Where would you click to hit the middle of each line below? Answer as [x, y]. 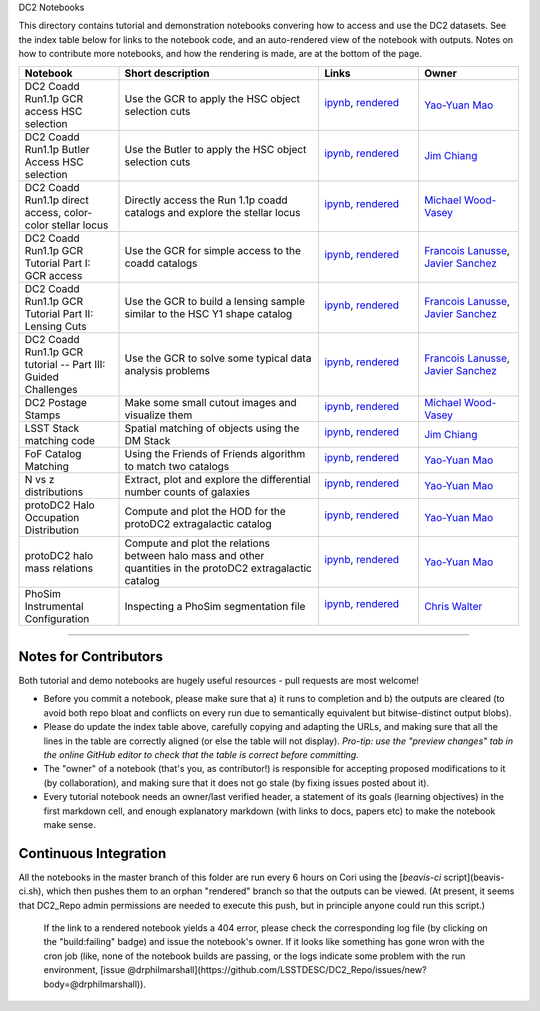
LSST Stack [52, 428]
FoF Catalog [53, 453]
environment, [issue [84, 970]
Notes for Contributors [91, 656]
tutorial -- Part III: [65, 364]
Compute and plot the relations [197, 543]
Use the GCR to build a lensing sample [214, 301]
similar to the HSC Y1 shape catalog [208, 313]
